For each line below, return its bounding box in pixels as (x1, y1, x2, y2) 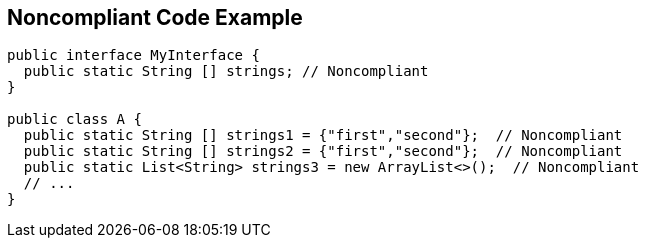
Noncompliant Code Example (7, 5, 303, 30)
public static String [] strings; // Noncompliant (23, 63, 429, 80)
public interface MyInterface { (7, 47, 260, 64)
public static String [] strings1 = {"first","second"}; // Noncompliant (23, 127, 623, 144)
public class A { (7, 111, 142, 128)
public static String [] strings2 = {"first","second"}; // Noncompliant (23, 143, 623, 160)
